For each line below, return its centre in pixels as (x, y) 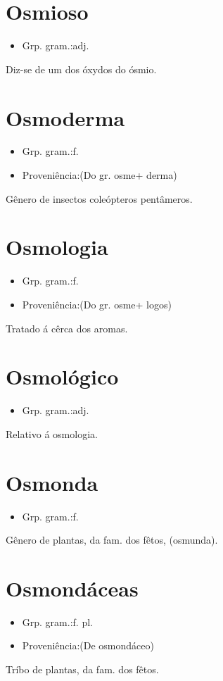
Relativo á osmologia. (52, 433)
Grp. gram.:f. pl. (57, 621)
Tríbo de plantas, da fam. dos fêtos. (82, 669)
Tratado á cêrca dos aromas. (67, 328)
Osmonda (52, 482)
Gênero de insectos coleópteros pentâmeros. (99, 198)
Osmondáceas (72, 588)
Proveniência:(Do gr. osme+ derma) (100, 175)
